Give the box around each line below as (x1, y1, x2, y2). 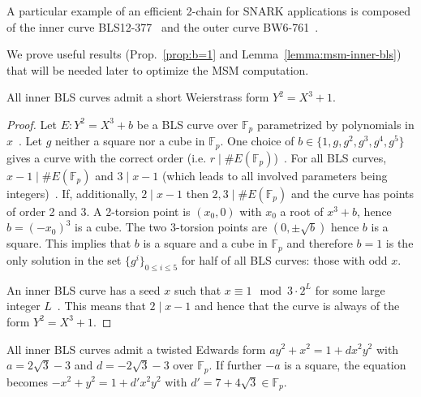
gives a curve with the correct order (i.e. (6, 149, 207, 166)
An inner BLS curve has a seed (6, 281, 161, 298)
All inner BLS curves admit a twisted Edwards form (6, 340, 266, 357)
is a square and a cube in (143, 235, 268, 252)
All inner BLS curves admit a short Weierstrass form (6, 88, 269, 106)
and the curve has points (290, 184, 414, 201)
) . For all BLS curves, (273, 149, 387, 166)
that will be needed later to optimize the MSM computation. (6, 61, 309, 78)
